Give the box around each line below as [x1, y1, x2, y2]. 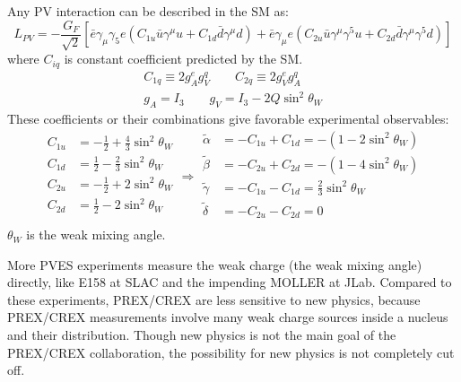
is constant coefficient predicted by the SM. [64, 49, 303, 68]
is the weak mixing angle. [26, 225, 166, 244]
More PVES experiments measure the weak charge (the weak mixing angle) [7, 255, 422, 273]
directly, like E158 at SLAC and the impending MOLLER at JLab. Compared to [7, 273, 452, 291]
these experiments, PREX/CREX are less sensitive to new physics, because [7, 290, 421, 308]
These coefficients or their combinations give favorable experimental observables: [7, 109, 449, 128]
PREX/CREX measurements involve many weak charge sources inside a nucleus [7, 308, 448, 326]
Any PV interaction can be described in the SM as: [7, 2, 289, 20]
